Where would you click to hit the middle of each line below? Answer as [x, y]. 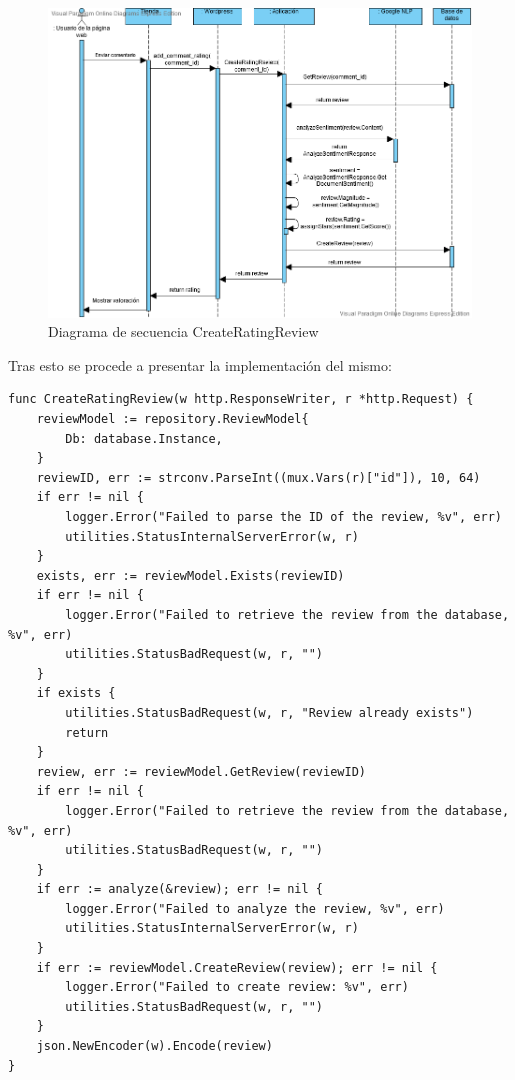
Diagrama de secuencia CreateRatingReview [183, 331]
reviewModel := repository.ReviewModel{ [172, 419]
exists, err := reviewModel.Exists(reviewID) [190, 575]
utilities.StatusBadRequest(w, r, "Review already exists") [269, 712]
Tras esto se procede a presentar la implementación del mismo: [200, 364]
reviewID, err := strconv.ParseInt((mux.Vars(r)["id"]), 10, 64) [258, 477]
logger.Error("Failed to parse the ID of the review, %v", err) [283, 517]
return [87, 732]
